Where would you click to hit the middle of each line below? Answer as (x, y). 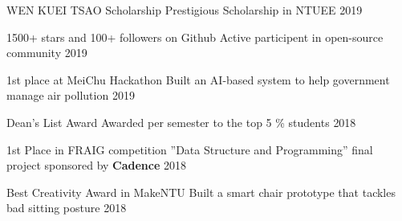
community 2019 (47, 53)
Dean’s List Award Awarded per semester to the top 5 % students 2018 (181, 122)
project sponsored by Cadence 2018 (97, 165)
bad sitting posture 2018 (67, 208)
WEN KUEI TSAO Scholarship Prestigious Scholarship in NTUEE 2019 (185, 10)
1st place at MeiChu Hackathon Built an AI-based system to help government (198, 79)
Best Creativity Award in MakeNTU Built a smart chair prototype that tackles (201, 192)
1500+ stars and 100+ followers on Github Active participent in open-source (195, 37)
